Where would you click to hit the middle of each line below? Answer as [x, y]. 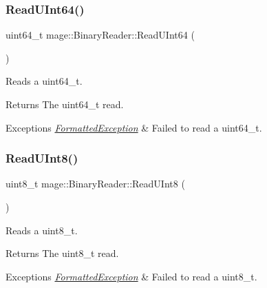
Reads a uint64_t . [44, 81]
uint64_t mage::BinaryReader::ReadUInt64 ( [100, 35]
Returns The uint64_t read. [65, 104]
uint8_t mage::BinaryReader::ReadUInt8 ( [95, 184]
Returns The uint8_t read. [62, 253]
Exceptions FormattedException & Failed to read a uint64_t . [134, 127]
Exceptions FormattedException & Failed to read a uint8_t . [131, 276]
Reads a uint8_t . [42, 230]
